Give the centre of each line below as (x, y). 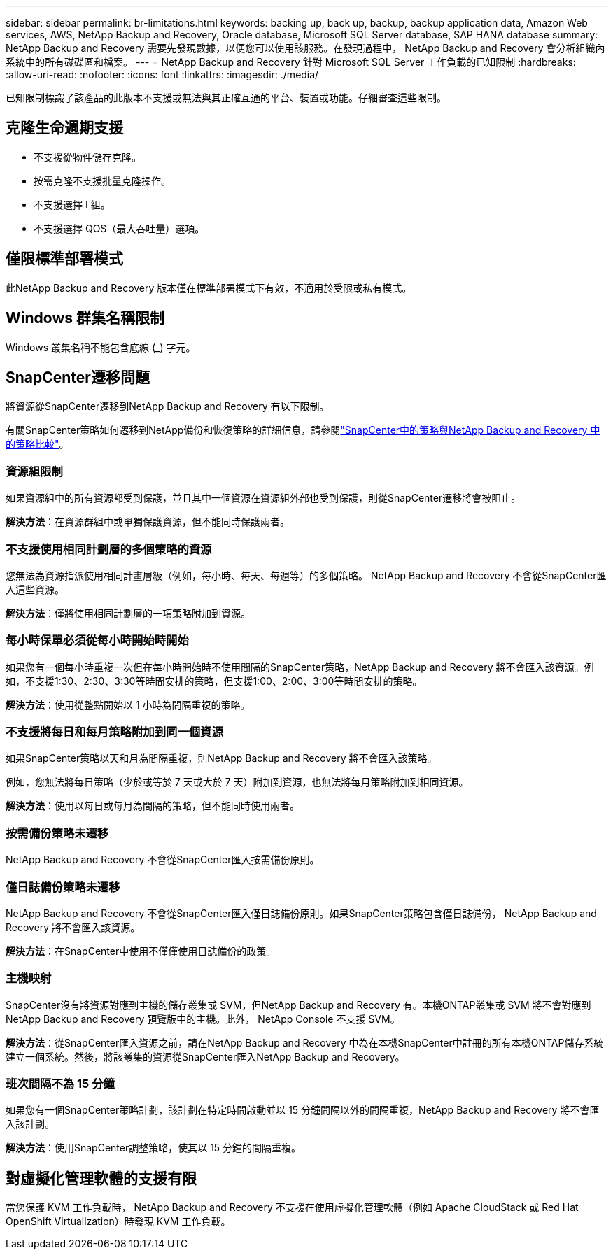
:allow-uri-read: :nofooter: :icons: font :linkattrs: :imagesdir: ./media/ (162, 75)
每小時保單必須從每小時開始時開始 (97, 640)
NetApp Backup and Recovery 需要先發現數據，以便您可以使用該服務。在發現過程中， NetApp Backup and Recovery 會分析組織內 (305, 48)
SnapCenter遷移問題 (78, 377)
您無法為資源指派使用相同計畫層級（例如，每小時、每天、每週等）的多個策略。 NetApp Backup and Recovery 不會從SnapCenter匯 (306, 575)
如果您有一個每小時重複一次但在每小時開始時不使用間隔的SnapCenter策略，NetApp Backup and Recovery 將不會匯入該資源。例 (300, 667)
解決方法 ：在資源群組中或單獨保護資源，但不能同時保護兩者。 (148, 522)
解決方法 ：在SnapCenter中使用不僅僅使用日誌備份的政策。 (141, 951)
